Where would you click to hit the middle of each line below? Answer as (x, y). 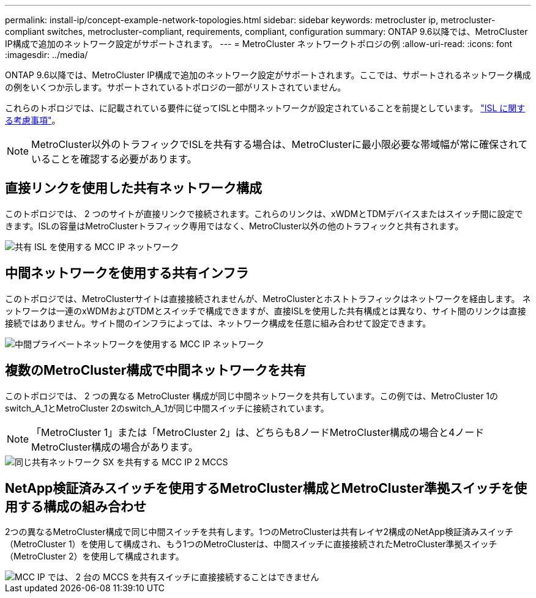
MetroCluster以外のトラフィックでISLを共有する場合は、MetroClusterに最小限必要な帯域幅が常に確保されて (280, 144)
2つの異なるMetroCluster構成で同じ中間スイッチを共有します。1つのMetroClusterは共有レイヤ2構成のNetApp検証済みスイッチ (259, 532)
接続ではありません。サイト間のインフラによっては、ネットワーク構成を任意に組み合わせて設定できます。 (218, 323)
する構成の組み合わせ (82, 506)
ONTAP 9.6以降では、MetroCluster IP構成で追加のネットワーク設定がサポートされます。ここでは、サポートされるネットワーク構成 (268, 75)
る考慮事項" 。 (33, 120)
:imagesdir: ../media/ (47, 55)
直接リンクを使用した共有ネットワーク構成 (133, 188)
